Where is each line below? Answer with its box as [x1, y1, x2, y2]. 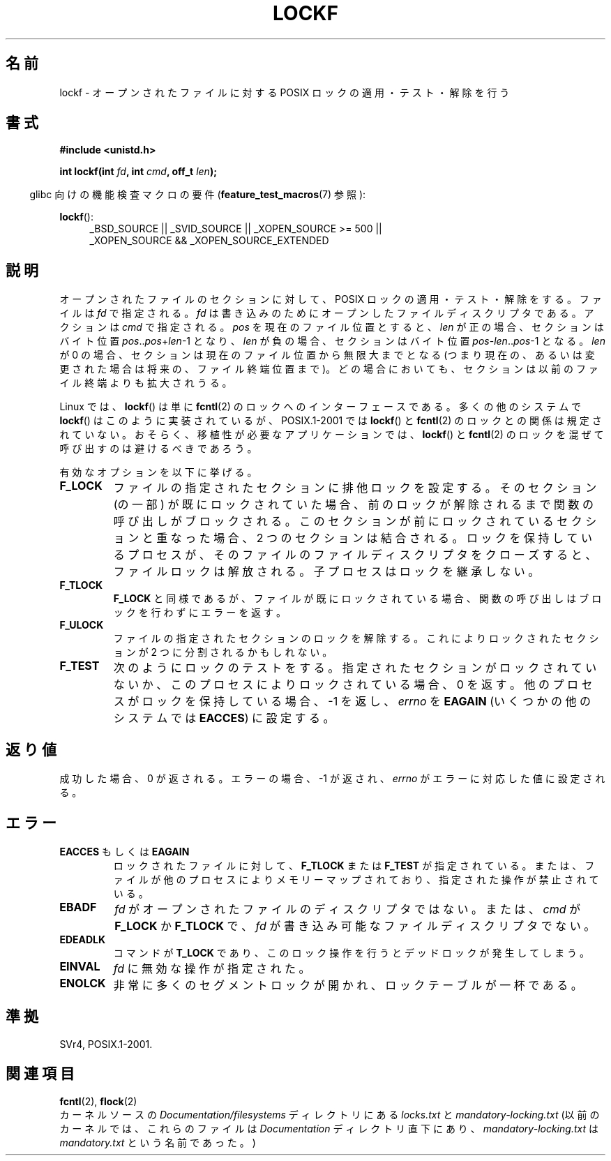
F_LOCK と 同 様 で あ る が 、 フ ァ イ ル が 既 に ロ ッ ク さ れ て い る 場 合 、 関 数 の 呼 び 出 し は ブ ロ [113, 592, 602, 605]
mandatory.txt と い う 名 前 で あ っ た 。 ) [59, 1136, 256, 1148]
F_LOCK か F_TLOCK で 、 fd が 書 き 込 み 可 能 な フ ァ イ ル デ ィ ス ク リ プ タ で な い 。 [114, 918, 596, 933]
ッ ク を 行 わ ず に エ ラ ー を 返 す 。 [113, 606, 286, 619]
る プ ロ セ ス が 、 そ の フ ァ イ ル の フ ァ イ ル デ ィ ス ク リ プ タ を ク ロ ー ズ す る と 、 [113, 548, 597, 562]
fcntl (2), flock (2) [59, 1095, 137, 1107]
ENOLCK [59, 975, 106, 990]
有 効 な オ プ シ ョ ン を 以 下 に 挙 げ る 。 [59, 466, 257, 479]
